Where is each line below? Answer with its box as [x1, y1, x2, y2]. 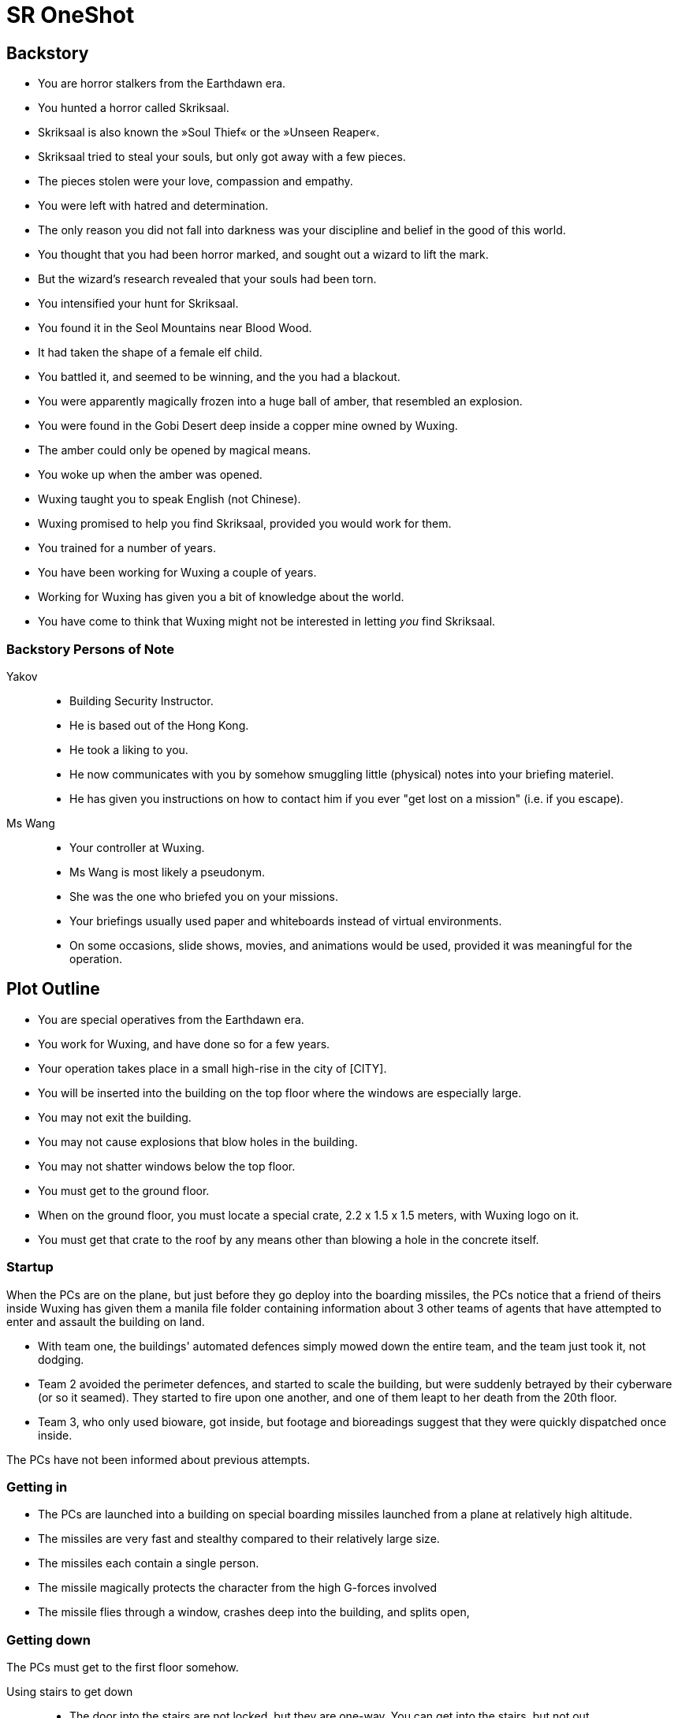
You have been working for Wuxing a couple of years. [38, 566, 317, 580]
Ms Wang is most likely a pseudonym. [69, 865, 265, 879]
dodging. [38, 1352, 84, 1366]
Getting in [6, 1478, 68, 1495]
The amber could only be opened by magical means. [38, 443, 311, 458]
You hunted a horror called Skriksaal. [38, 101, 229, 115]
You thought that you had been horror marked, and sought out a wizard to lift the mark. [38, 248, 489, 262]
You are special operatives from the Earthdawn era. [38, 1012, 304, 1026]
